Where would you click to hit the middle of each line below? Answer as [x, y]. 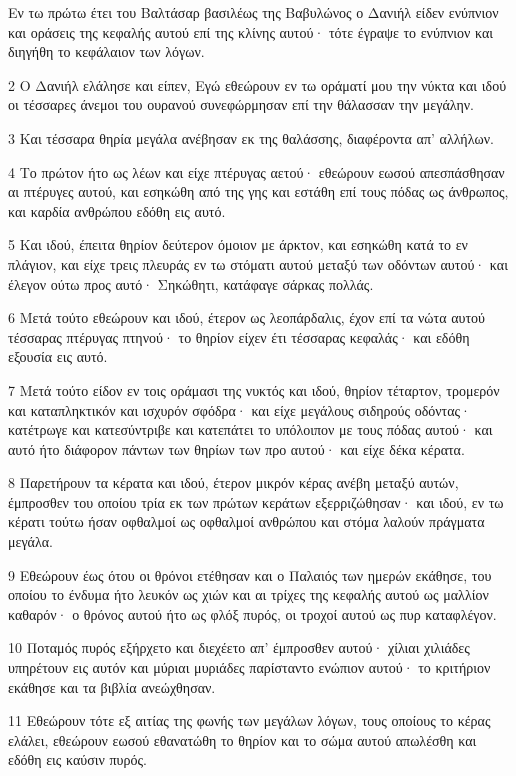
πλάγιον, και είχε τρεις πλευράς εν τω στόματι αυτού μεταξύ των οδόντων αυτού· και [258, 263]
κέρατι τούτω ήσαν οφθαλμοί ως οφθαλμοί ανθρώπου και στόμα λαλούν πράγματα [246, 521]
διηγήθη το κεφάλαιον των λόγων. [106, 51]
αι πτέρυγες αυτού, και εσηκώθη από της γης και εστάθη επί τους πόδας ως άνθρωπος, [258, 191]
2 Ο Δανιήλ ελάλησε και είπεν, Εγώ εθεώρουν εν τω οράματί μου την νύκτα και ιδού [257, 84]
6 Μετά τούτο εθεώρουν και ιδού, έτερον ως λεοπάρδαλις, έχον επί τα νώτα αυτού [247, 317]
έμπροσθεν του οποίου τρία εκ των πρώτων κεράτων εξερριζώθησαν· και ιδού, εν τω [256, 501]
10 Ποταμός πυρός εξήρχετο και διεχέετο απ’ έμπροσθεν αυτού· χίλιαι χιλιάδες [239, 647]
